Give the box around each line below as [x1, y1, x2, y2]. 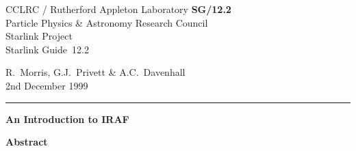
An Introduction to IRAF [5, 111, 129, 126]
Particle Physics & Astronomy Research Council [5, 15, 208, 29]
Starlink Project [5, 29, 73, 43]
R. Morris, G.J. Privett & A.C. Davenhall [5, 65, 186, 79]
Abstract [5, 135, 48, 149]
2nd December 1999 [5, 78, 88, 92]
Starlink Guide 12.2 [5, 42, 89, 56]
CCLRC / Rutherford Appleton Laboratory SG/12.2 [5, 2, 231, 16]
